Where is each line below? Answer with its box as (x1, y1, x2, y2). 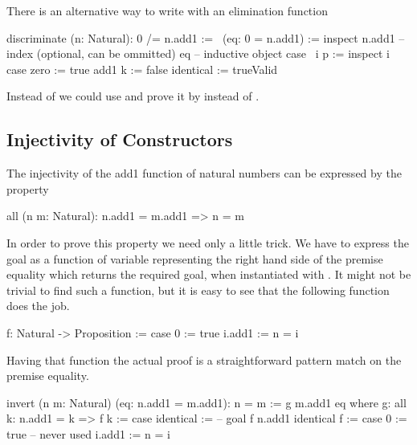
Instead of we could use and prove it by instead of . (6, 88, 260, 104)
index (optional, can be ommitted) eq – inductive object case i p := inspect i (6, 45, 390, 62)
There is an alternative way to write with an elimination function (6, 2, 328, 18)
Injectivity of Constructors (6, 127, 233, 152)
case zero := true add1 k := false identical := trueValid (6, 60, 278, 77)
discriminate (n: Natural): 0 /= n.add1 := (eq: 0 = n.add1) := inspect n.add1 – (6, 29, 405, 46)
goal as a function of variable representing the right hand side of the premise (6, 250, 383, 267)
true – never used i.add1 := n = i (6, 425, 170, 442)
